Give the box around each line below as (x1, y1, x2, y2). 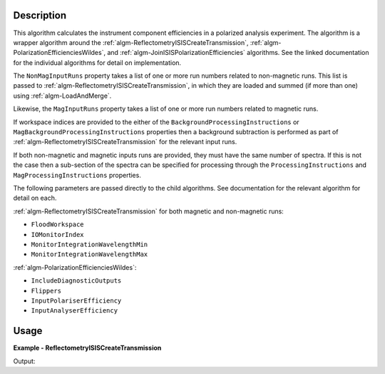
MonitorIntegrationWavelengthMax (31, 251, 148, 258)
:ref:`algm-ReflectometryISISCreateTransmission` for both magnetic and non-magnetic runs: (13, 207, 284, 216)
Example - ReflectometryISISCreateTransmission (13, 343, 162, 353)
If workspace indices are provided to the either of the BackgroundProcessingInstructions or (13, 118, 299, 126)
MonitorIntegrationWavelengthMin (31, 240, 148, 248)
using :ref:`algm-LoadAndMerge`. (13, 91, 112, 100)
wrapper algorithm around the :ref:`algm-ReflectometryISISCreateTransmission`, (13, 38, 249, 46)
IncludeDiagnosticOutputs (31, 277, 122, 285)
